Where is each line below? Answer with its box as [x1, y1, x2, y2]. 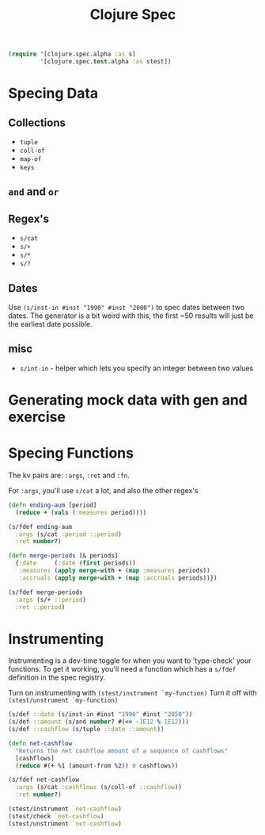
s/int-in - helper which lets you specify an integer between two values [19, 363, 254, 373]
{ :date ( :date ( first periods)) [15, 559, 136, 568]
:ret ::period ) [15, 603, 66, 611]
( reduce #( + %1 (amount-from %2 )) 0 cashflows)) [15, 761, 179, 770]
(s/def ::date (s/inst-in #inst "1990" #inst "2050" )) [8, 711, 193, 718]
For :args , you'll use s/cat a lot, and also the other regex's [8, 485, 199, 495]
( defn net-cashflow [8, 739, 73, 747]
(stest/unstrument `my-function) [8, 696, 119, 705]
